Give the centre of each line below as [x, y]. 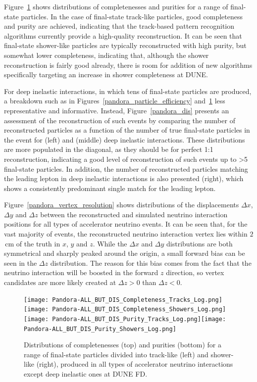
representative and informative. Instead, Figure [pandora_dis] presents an [117, 110]
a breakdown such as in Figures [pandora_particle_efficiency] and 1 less [115, 101]
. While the [110, 243]
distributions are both [200, 243]
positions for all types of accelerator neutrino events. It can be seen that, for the [126, 224]
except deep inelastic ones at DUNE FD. [86, 374]
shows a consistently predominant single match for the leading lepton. [110, 188]
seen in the [21, 263]
